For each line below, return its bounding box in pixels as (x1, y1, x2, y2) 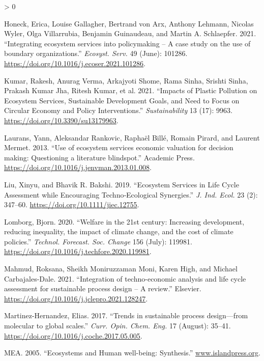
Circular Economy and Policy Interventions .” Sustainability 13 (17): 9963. (4, 105, 232, 116)
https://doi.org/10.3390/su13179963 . (4, 115, 119, 125)
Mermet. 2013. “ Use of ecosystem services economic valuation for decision (4, 142, 233, 153)
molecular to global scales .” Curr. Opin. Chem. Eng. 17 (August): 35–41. (4, 320, 231, 331)
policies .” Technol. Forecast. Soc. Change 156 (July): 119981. (4, 236, 193, 246)
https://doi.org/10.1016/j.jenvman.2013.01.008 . (4, 162, 152, 173)
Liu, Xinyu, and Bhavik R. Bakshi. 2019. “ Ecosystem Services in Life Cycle (4, 179, 239, 189)
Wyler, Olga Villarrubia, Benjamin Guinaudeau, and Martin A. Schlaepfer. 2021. (4, 28, 256, 39)
